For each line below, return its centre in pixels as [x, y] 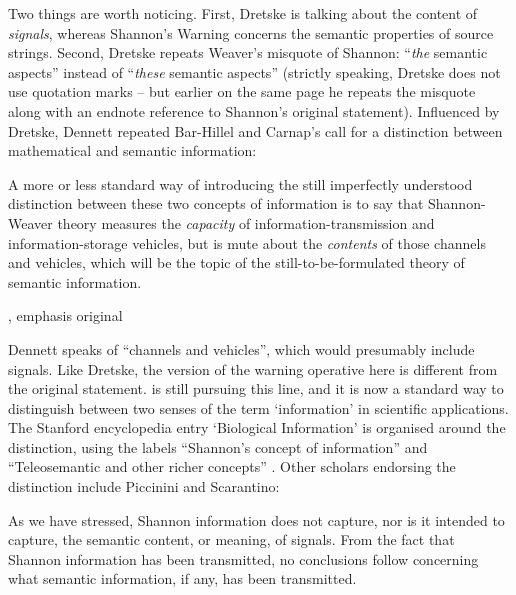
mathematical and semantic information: [132, 150]
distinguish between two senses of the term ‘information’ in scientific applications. [258, 407]
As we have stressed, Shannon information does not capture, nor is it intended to [256, 519]
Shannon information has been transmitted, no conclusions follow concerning [243, 558]
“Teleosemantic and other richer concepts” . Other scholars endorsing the [232, 466]
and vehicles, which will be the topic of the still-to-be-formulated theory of [236, 262]
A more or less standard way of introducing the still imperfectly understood [240, 183]
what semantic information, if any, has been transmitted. [182, 578]
